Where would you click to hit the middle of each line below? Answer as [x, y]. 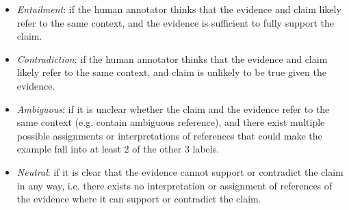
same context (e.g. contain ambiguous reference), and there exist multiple [171, 122]
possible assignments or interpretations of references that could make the [169, 135]
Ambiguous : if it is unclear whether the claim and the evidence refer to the [173, 108]
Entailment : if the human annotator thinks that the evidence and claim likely [179, 9]
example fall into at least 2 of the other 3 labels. [118, 149]
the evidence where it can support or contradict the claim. [139, 199]
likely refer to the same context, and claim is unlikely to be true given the [171, 72]
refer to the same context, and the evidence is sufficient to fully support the [175, 22]
